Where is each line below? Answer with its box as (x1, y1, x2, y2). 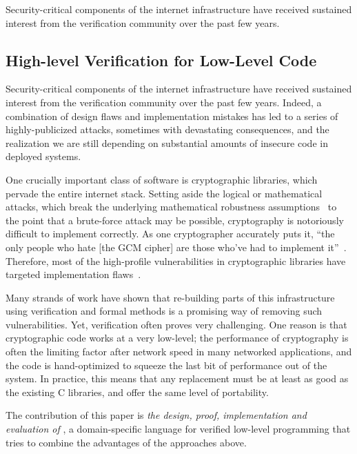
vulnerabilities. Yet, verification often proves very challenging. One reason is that (6, 317, 347, 331)
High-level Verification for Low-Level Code (6, 49, 317, 70)
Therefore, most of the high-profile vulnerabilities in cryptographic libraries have (6, 253, 346, 268)
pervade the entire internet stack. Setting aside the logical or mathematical (6, 186, 323, 200)
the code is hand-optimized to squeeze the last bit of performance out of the (6, 357, 327, 372)
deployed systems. (6, 149, 81, 164)
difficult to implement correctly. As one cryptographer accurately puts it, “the (6, 226, 335, 241)
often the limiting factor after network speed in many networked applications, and (6, 344, 352, 359)
